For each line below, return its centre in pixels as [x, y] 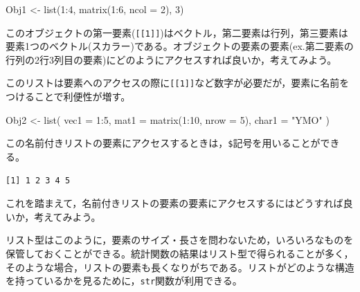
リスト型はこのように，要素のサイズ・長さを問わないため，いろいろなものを [180, 240]
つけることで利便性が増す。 [68, 97]
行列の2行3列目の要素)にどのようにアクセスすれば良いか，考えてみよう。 [171, 59]
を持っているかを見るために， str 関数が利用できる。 [124, 281]
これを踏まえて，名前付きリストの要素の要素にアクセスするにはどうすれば [174, 203]
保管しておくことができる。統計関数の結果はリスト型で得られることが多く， [180, 253]
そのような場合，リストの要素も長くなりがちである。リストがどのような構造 [180, 267]
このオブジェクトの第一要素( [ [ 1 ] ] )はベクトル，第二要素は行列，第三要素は [177, 32]
